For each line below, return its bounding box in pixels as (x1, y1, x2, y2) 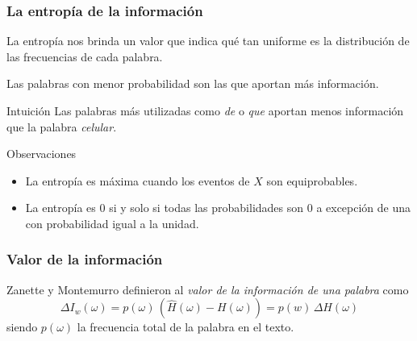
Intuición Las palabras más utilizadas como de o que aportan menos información (6, 102, 404, 119)
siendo (6, 318, 38, 335)
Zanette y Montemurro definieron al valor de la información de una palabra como (6, 281, 409, 297)
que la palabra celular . (6, 118, 117, 135)
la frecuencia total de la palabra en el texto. (77, 318, 294, 335)
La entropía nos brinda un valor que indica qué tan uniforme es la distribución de (6, 32, 410, 49)
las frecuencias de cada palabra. (6, 48, 163, 64)
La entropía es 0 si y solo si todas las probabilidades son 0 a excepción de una (25, 199, 411, 216)
